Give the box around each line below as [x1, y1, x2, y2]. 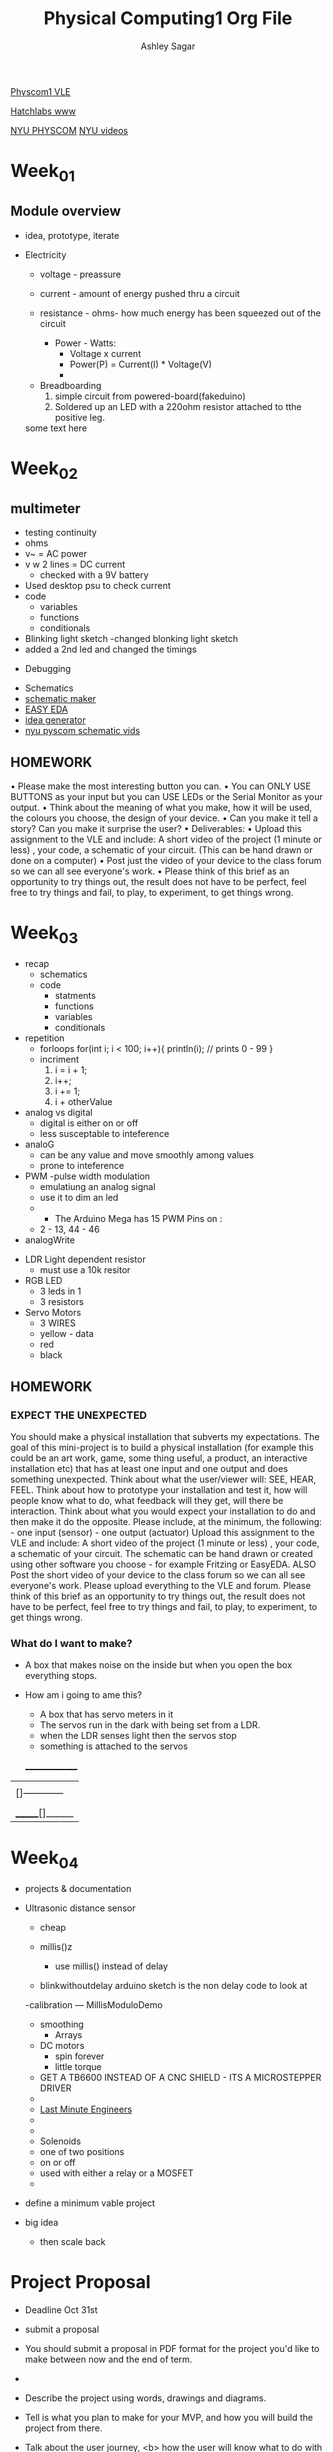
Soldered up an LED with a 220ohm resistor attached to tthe [54, 400, 302, 412]
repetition [24, 1032, 65, 1044]
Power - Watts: [54, 337, 117, 349]
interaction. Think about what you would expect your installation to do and [10, 1505, 316, 1517]
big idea [24, 2216, 59, 2228]
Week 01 [10, 160, 76, 186]
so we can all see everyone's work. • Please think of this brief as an [10, 865, 290, 877]
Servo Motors [24, 1307, 82, 1319]
